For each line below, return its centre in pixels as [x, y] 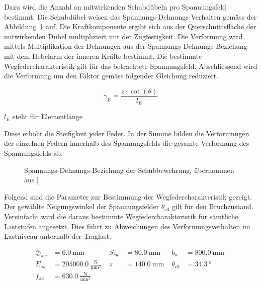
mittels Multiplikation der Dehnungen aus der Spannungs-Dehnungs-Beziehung [126, 46]
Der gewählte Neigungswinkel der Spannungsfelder [82, 206]
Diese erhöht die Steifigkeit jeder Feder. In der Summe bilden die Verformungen [127, 133]
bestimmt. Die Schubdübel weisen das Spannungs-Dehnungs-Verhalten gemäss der [130, 16]
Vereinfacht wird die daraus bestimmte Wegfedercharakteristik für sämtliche [121, 216]
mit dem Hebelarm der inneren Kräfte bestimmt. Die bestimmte [103, 56]
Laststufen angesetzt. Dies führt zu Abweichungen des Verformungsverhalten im [127, 226]
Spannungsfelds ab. [33, 153]
